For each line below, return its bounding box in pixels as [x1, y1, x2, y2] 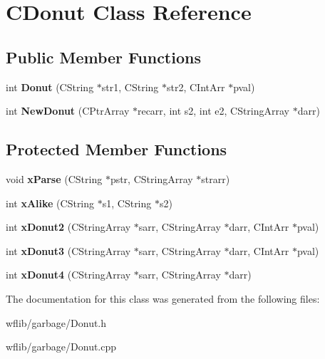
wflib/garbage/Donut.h [6, 315, 107, 330]
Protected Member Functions [6, 138, 227, 160]
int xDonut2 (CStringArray [6, 219, 131, 234]
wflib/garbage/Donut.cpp [6, 339, 117, 354]
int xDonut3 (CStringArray [6, 243, 131, 258]
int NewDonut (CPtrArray [6, 103, 130, 118]
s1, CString [102, 195, 152, 210]
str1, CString [101, 79, 159, 94]
